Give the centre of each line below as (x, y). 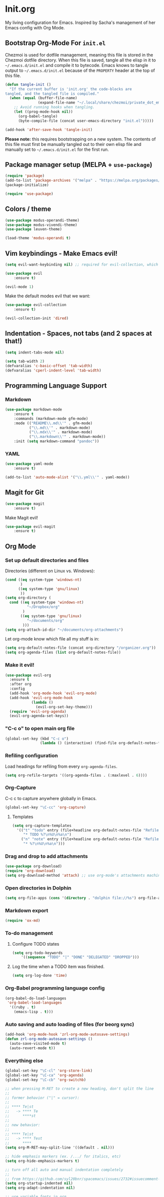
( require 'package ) (25, 176)
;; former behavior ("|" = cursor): (42, 1098)
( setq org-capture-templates (42, 826)
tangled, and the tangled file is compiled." (52, 94)
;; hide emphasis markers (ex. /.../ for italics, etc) (63, 1156)
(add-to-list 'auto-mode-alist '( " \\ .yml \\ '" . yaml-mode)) (68, 477)
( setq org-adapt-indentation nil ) (40, 1188)
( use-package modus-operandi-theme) (42, 220)
